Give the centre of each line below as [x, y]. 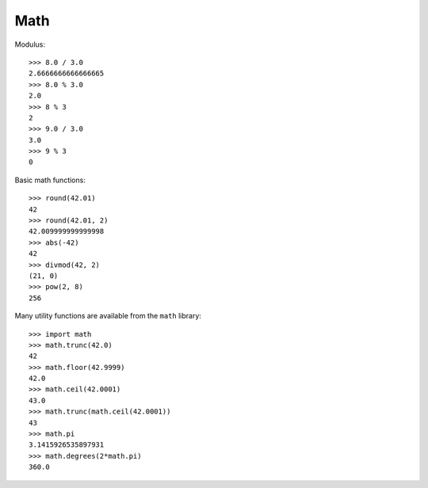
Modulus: [30, 44]
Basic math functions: [50, 180]
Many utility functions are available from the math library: [108, 316]
